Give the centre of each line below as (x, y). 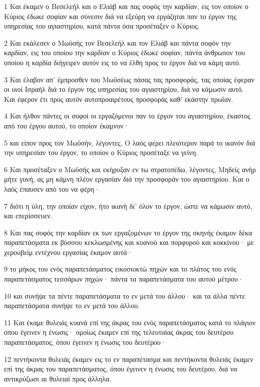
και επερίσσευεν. (28, 216)
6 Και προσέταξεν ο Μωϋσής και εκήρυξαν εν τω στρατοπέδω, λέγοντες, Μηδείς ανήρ (130, 169)
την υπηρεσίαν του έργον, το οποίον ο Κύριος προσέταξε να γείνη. (101, 152)
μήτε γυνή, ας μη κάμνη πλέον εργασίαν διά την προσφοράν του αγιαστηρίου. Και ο (127, 179)
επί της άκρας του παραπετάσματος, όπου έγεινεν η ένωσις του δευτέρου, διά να (121, 369)
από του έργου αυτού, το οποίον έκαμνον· (67, 125)
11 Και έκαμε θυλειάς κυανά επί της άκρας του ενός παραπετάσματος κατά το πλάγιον (130, 322)
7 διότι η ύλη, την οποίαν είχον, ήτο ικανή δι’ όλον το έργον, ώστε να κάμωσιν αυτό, (128, 206)
